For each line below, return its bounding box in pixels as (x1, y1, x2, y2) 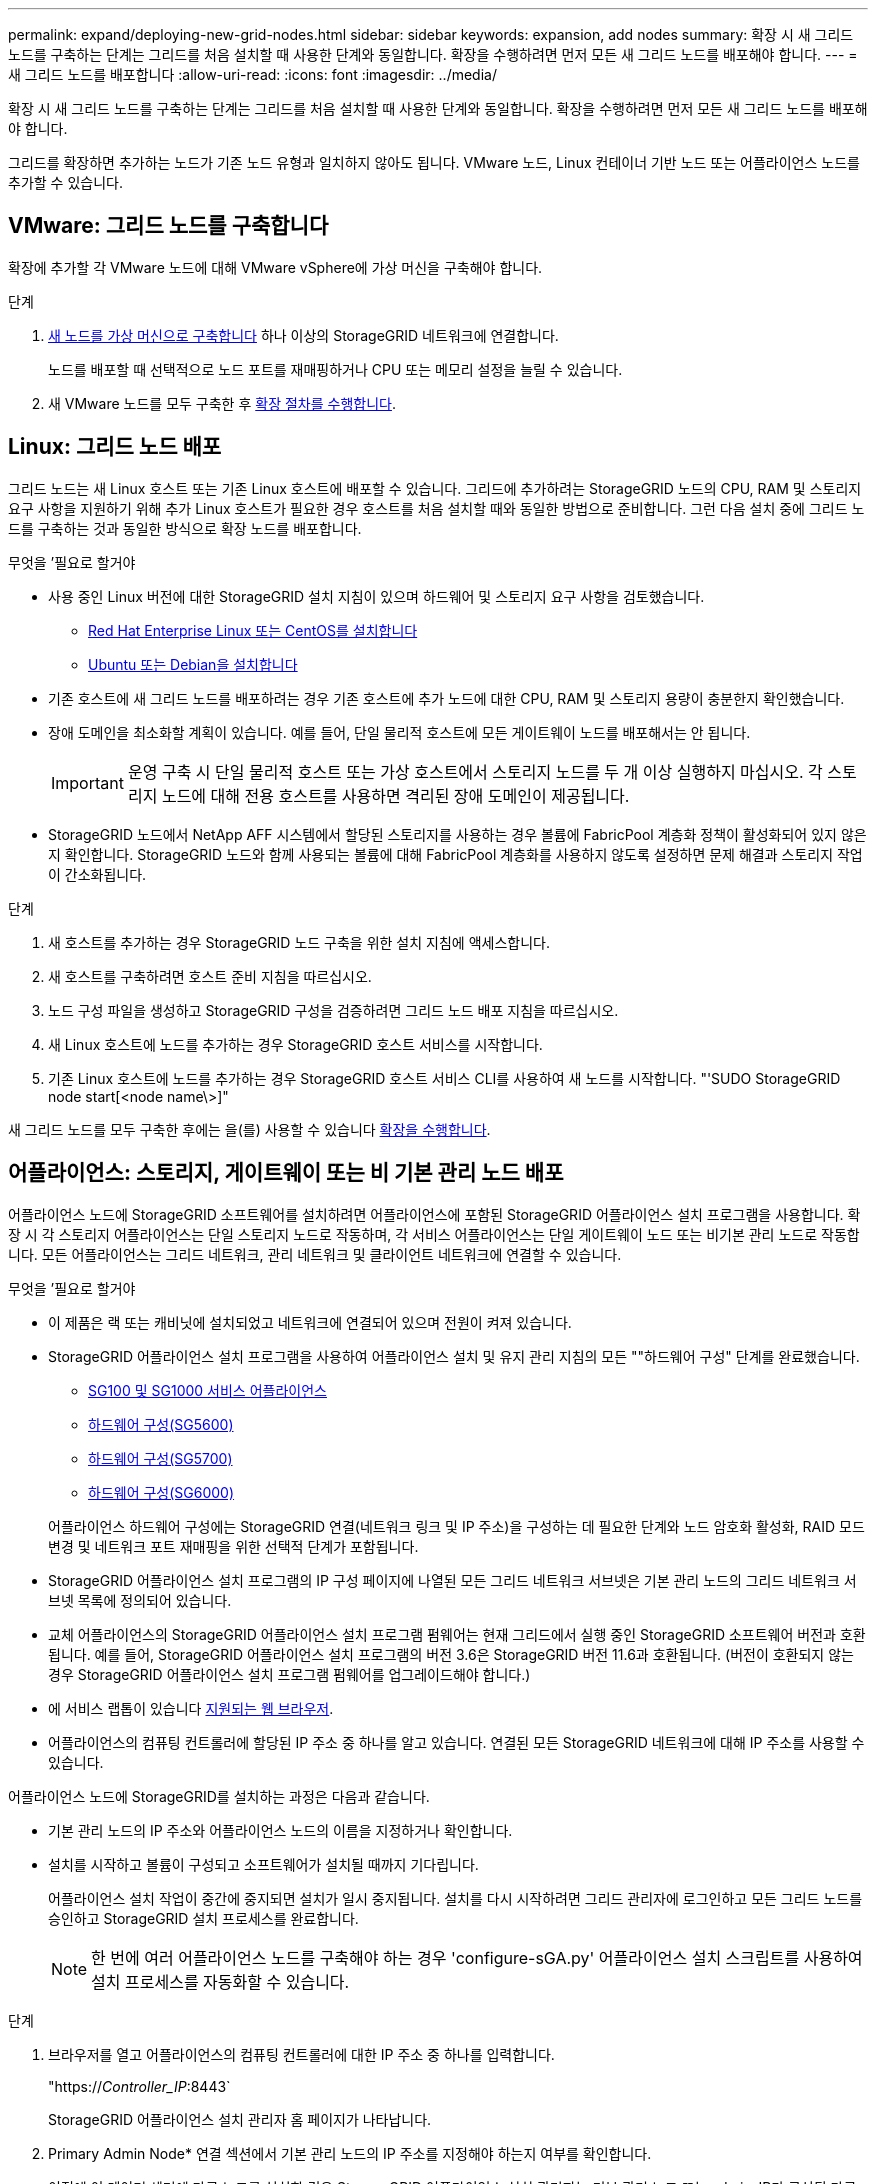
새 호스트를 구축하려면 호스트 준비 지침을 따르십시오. (48, 967, 372, 985)
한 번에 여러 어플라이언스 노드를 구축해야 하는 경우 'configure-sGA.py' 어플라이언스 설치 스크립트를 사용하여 (91, 1947, 863, 1968)
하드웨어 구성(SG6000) (88, 1483, 235, 1501)
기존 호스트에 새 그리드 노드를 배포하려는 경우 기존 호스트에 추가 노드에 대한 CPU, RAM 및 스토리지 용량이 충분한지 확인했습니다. (48, 689, 845, 707)
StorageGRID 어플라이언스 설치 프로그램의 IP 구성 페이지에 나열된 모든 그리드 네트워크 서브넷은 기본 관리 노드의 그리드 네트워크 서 (48, 1571, 857, 1589)
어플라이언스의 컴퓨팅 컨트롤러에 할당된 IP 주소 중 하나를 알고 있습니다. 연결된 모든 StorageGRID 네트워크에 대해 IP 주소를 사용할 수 (48, 1733, 865, 1751)
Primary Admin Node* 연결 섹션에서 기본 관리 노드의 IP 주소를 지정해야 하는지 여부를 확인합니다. (48, 2144, 652, 2162)
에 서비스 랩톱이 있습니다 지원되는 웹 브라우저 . (48, 1699, 334, 1717)
